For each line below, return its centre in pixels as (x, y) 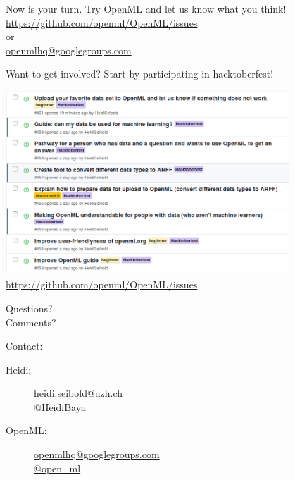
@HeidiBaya (60, 406)
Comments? (31, 322)
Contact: (24, 346)
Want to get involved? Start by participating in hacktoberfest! (140, 74)
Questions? (29, 308)
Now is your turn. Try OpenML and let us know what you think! (146, 8)
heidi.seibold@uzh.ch (79, 393)
